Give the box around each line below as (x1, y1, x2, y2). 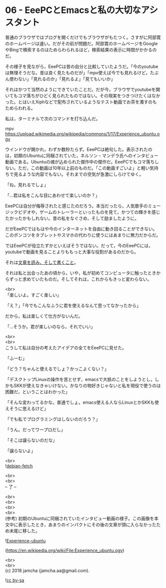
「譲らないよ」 (5, 447, 36, 453)
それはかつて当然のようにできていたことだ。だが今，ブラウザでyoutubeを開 (5, 86, 161, 92)
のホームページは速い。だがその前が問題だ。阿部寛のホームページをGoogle (5, 40, 158, 46)
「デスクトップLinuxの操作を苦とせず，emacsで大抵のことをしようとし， (5, 376, 155, 382)
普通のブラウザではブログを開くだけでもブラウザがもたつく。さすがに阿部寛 (5, 34, 161, 40)
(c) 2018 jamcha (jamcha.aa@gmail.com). (5, 567, 90, 574)
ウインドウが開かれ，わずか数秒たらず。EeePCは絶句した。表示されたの (5, 146, 153, 152)
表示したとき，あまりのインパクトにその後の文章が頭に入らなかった (18, 521, 157, 527)
